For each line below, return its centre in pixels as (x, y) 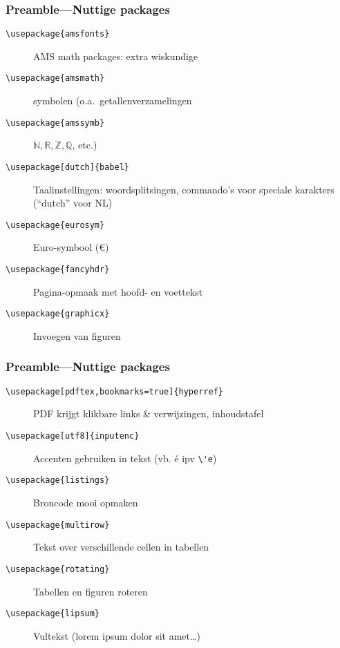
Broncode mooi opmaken (86, 502)
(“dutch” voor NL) (73, 203)
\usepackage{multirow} (58, 525)
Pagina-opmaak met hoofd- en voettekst (118, 291)
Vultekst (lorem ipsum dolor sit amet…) (117, 635)
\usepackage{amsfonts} (58, 34)
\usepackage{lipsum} (53, 614)
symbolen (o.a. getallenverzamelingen (113, 101)
